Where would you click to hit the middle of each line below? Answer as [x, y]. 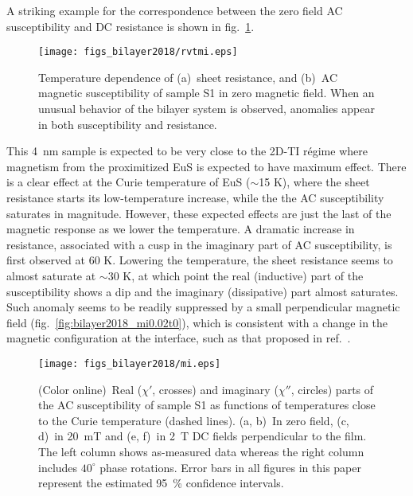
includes [58, 467]
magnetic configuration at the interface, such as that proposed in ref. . [179, 338]
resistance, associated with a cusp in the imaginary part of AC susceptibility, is [199, 244]
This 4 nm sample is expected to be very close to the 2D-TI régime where [187, 151]
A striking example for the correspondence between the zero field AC [175, 10]
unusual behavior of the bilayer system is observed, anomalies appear [206, 109]
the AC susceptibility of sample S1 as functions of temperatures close [207, 405]
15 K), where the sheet [314, 182]
